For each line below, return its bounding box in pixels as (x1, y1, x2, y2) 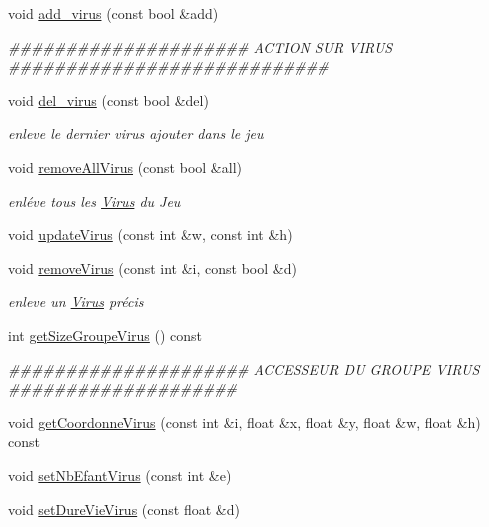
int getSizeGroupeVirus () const (8, 324, 203, 345)
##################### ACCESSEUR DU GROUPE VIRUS (8, 358, 480, 379)
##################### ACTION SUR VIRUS (8, 36, 393, 57)
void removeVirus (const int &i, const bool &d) (8, 257, 297, 278)
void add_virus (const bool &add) (8, 3, 219, 23)
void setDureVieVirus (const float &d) (8, 498, 240, 519)
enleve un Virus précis (8, 291, 144, 312)
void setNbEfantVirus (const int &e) (8, 464, 232, 485)
